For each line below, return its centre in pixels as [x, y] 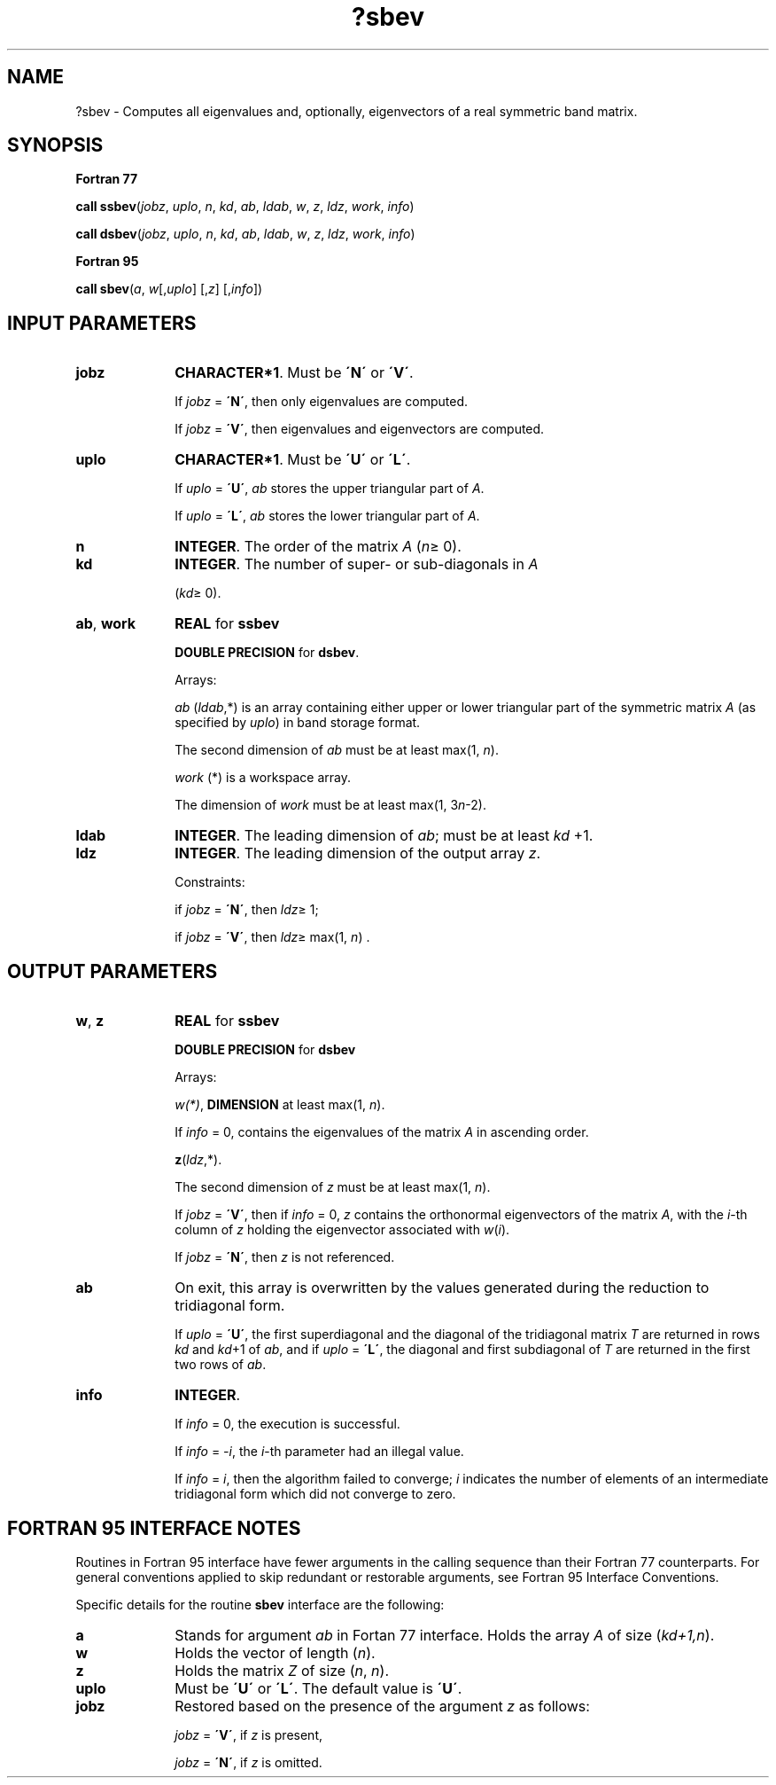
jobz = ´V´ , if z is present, [249, 1734]
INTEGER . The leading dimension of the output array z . [358, 853]
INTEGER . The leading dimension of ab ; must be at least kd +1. [384, 836]
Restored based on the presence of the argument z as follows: [382, 1706]
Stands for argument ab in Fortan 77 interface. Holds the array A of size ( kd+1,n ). [445, 1635]
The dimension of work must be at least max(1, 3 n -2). [330, 805]
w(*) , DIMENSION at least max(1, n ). [280, 1105]
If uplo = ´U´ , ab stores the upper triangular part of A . [330, 489]
